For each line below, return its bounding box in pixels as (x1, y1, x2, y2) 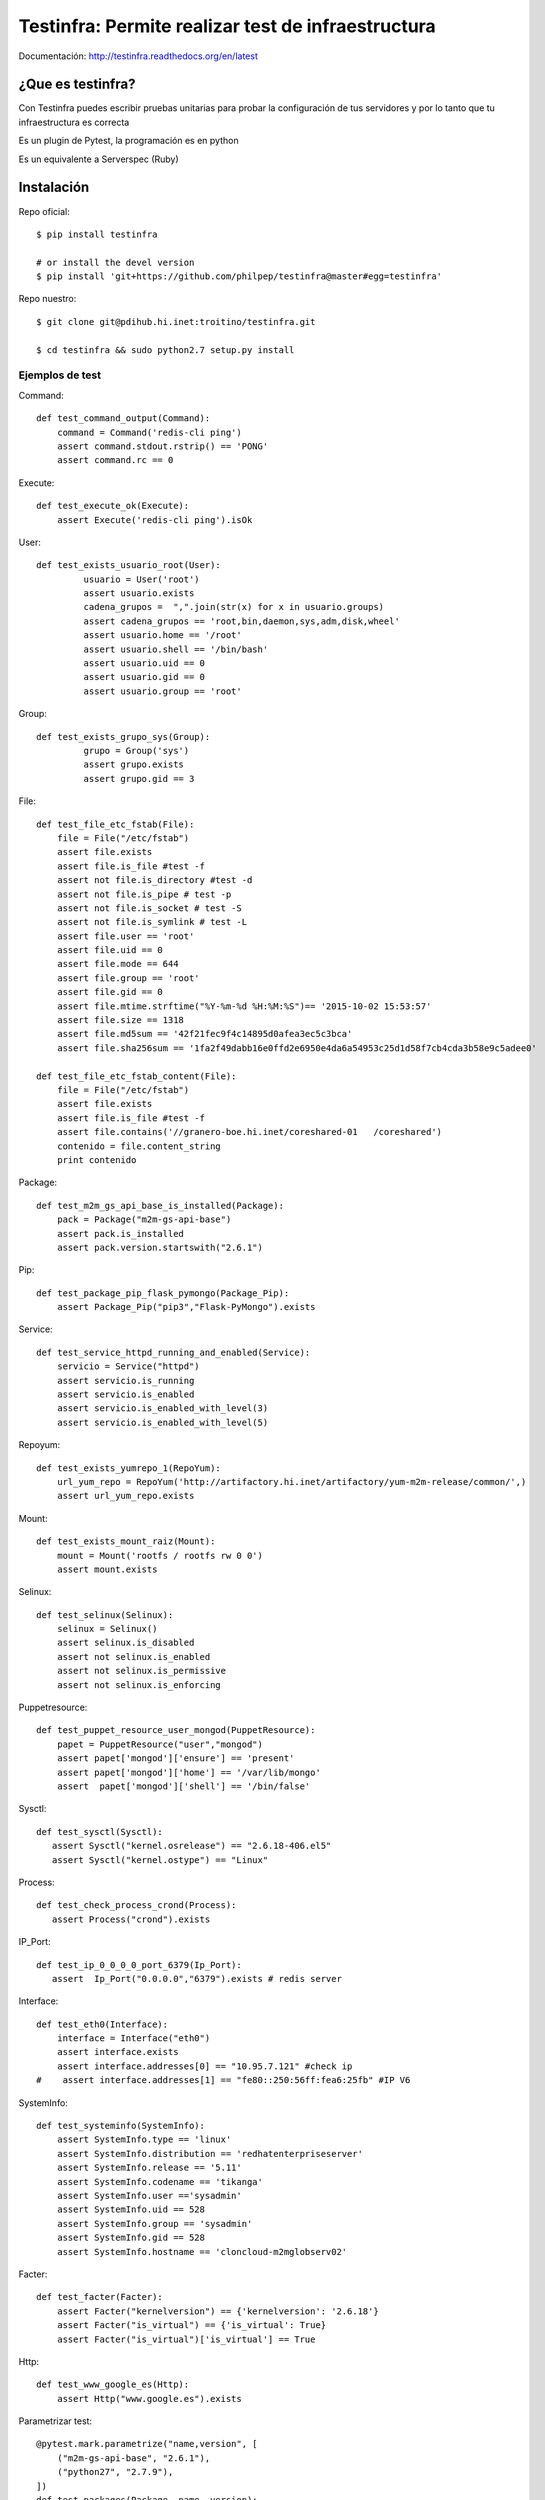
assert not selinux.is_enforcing (56, 1679, 222, 1690)
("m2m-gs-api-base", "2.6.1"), (56, 2452, 211, 2464)
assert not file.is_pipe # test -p (56, 888, 232, 900)
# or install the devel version (36, 256, 195, 268)
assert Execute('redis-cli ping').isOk (56, 514, 253, 525)
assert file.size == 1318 (56, 1015, 185, 1026)
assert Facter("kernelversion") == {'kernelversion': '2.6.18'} (56, 2305, 379, 2317)
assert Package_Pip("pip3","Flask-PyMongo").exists (56, 1301, 316, 1313)
